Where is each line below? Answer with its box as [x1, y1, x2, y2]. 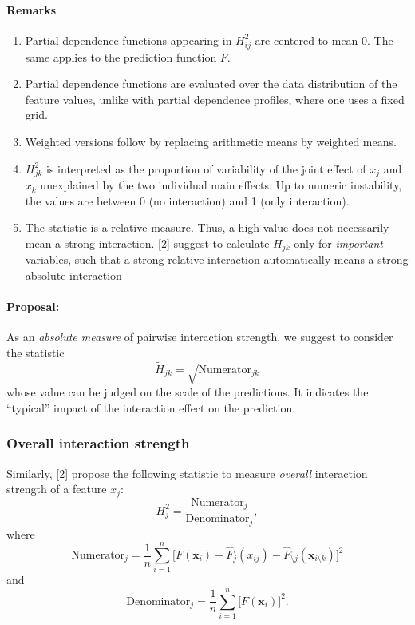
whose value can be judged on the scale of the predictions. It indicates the [6, 384, 369, 400]
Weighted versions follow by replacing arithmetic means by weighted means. [25, 133, 397, 149]
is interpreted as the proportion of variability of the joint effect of [46, 160, 366, 177]
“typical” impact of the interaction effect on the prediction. [6, 399, 296, 416]
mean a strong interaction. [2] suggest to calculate [25, 235, 270, 252]
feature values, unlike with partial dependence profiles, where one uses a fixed [25, 90, 405, 107]
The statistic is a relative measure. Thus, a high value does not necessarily [25, 219, 389, 236]
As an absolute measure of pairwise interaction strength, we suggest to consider [6, 328, 393, 345]
